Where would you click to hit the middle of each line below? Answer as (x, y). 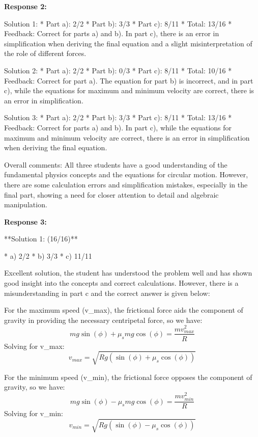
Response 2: (25, 6)
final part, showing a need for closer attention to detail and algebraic (111, 194)
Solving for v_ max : (34, 346)
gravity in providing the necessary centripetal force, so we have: (103, 320)
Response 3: (25, 221)
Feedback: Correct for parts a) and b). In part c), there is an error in (112, 33)
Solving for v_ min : (34, 413)
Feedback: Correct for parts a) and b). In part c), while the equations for (118, 127)
